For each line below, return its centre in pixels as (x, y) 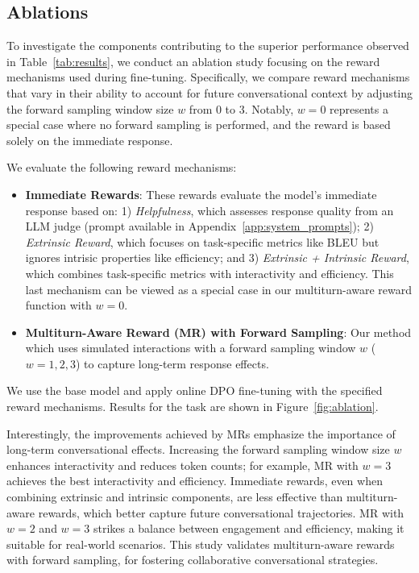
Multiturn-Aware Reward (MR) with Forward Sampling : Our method (218, 332)
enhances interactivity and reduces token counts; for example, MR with (183, 465)
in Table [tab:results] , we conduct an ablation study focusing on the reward (193, 61)
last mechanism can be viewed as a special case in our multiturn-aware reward (219, 289)
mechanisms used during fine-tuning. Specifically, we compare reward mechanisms (208, 77)
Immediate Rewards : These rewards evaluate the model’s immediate (201, 194)
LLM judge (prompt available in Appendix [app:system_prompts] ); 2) (199, 226)
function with (58, 305)
